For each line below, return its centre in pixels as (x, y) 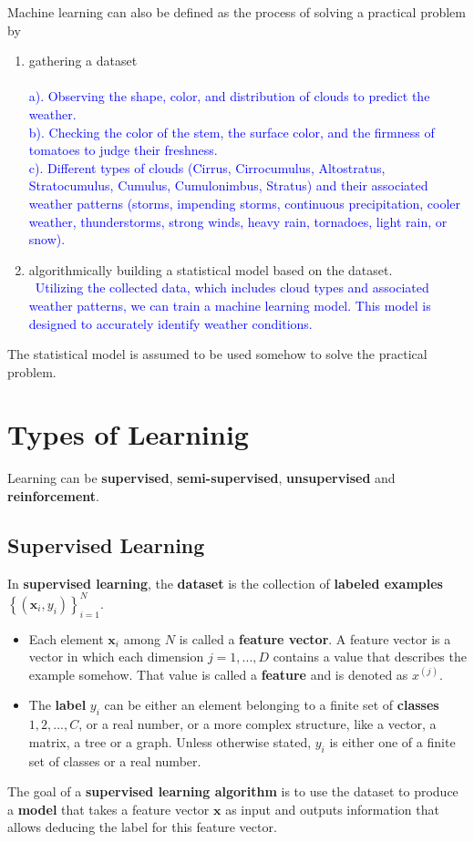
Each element (66, 638)
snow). (47, 239)
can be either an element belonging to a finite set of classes (272, 705)
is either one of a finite (392, 741)
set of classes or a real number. (115, 760)
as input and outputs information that (332, 809)
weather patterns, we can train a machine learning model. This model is (230, 305)
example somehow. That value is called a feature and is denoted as (218, 674)
